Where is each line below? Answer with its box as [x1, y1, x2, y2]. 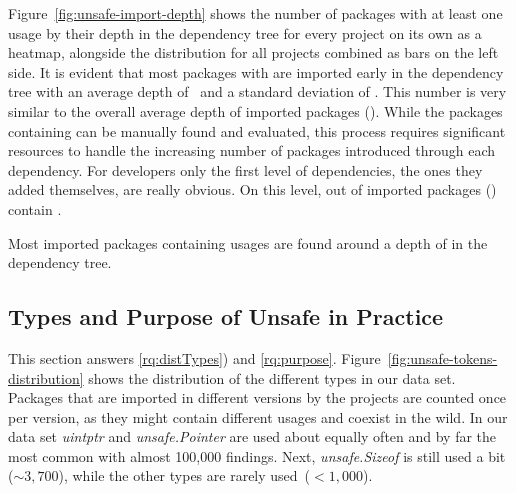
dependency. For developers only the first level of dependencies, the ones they [8, 159, 483, 180]
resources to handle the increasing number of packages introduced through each [8, 140, 496, 161]
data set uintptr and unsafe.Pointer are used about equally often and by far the [8, 426, 497, 447]
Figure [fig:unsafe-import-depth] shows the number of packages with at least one [8, 3, 503, 23]
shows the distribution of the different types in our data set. [88, 367, 456, 388]
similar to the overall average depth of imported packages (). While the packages [8, 100, 503, 121]
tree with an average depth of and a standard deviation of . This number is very [8, 81, 507, 102]
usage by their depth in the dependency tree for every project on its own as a [8, 22, 482, 43]
